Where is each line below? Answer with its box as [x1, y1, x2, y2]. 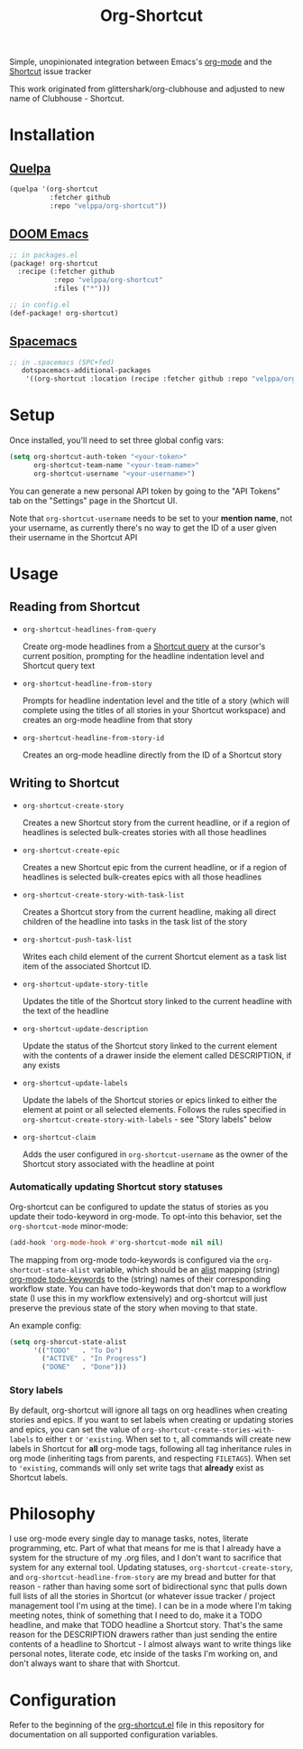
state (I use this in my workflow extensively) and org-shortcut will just [9, 1293, 268, 1303]
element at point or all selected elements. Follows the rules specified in [22, 1104, 287, 1114]
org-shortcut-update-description [22, 1024, 149, 1033]
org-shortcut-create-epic [22, 846, 120, 855]
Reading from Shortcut [9, 599, 141, 615]
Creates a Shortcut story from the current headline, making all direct [22, 906, 277, 917]
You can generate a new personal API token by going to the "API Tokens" [9, 485, 281, 496]
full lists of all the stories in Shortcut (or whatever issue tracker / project [9, 1591, 276, 1602]
